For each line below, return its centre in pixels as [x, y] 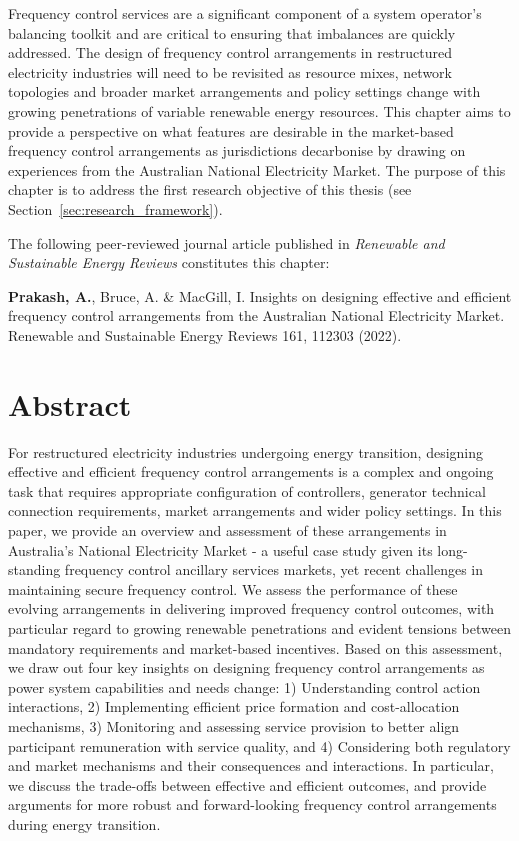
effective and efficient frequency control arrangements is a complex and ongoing [251, 471]
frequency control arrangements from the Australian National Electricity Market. [256, 315]
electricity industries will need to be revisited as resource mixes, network [230, 71]
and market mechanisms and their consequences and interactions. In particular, [251, 765]
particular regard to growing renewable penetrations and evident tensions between [259, 627]
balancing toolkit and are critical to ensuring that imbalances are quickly [232, 32]
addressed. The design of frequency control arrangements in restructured [230, 52]
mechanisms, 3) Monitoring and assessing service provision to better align [234, 725]
